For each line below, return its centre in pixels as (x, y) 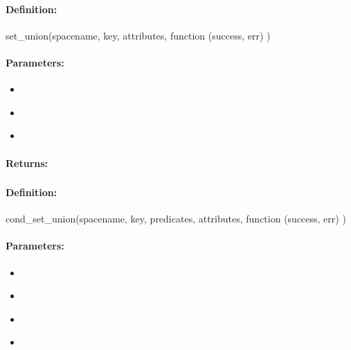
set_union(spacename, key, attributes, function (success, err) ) (138, 35)
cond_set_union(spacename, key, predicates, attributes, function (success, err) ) (176, 219)
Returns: (27, 163)
